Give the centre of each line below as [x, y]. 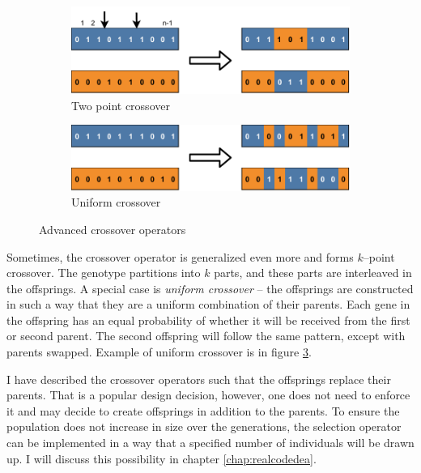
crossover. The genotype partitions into [104, 273]
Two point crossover [121, 105]
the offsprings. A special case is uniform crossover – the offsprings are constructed [210, 288]
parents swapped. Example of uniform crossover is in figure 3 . [159, 352]
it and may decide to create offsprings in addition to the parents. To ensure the [203, 410]
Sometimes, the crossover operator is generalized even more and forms [180, 256]
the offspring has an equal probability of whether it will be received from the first [208, 320]
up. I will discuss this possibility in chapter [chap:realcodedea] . [162, 458]
